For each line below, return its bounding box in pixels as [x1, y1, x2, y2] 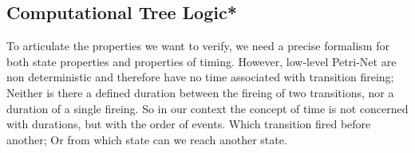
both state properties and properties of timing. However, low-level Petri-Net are [6, 53, 397, 69]
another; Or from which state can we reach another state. [6, 131, 287, 147]
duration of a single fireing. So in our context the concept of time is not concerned [6, 100, 409, 116]
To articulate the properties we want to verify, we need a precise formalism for [6, 37, 389, 54]
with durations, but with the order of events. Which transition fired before [6, 116, 371, 132]
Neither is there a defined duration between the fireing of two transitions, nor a [6, 84, 394, 100]
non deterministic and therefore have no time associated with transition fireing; [6, 69, 394, 85]
